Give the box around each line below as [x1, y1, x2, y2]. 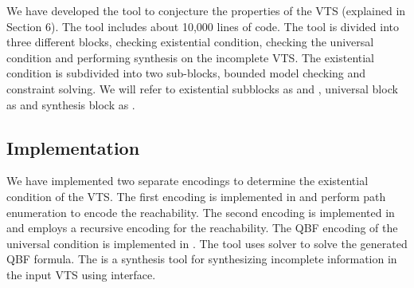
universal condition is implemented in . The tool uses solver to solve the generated [6, 235, 408, 251]
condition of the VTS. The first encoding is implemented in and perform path [6, 187, 386, 204]
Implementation [6, 135, 140, 160]
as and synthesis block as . [6, 96, 135, 112]
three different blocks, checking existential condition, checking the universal [6, 34, 374, 50]
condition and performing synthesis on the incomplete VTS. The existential [6, 49, 375, 65]
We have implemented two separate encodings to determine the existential [6, 172, 369, 189]
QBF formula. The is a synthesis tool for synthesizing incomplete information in [6, 251, 397, 267]
